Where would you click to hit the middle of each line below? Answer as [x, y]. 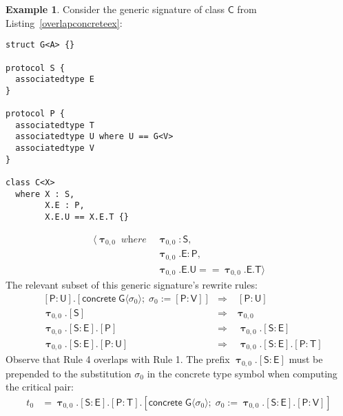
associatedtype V [55, 148]
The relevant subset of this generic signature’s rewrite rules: [132, 285]
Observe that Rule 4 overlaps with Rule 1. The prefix [118, 359]
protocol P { [35, 114]
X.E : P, [65, 206]
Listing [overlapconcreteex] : [64, 22]
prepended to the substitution [69, 373]
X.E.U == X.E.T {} [87, 217]
